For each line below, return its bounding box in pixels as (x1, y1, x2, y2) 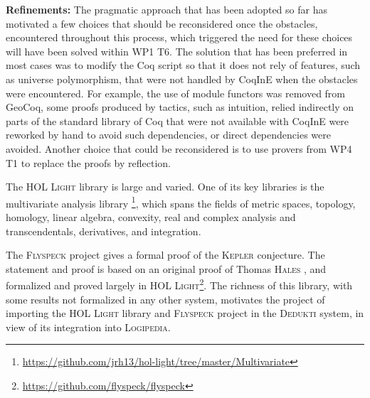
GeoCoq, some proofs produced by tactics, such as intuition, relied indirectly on (6, 99, 354, 114)
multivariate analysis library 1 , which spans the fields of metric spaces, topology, (6, 193, 356, 210)
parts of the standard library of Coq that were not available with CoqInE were (6, 113, 349, 128)
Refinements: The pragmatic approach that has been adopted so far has (6, 2, 327, 16)
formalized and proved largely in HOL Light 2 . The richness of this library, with (6, 276, 353, 292)
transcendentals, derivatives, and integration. (6, 223, 201, 238)
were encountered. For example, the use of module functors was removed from (6, 85, 346, 100)
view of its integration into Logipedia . (6, 319, 171, 334)
